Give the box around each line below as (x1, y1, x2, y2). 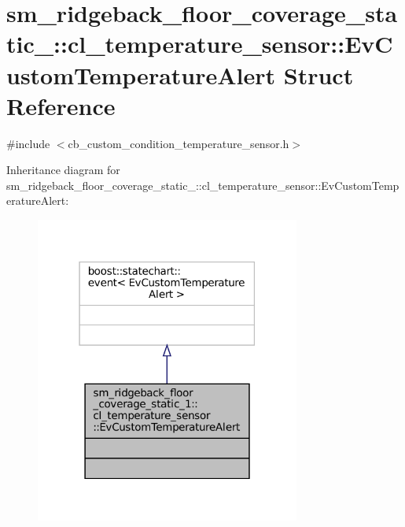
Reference (6, 89, 116, 121)
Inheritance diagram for (6, 161, 120, 178)
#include (6, 135, 50, 151)
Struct (283, 58, 354, 91)
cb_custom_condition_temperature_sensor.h (68, 135, 289, 151)
